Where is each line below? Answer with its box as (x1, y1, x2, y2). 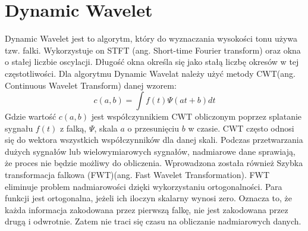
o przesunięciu (127, 121, 180, 134)
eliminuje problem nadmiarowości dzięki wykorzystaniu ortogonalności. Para (5, 180, 282, 192)
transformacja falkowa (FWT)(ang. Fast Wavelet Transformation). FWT (5, 168, 270, 181)
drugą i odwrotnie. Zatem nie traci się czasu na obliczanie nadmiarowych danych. (5, 215, 301, 227)
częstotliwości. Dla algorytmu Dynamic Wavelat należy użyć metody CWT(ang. (5, 67, 296, 79)
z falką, (59, 121, 87, 134)
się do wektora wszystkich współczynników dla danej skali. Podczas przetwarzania (5, 133, 303, 146)
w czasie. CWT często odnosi (188, 121, 294, 134)
